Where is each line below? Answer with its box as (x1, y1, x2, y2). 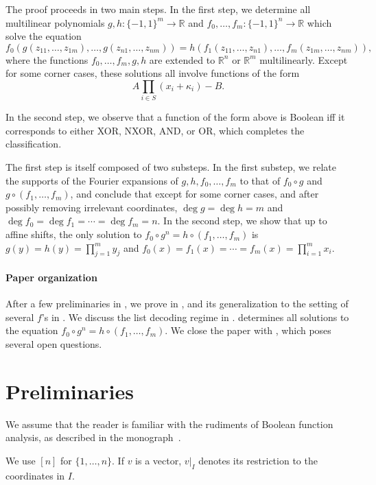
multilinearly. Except (259, 52, 348, 67)
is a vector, (135, 453, 182, 467)
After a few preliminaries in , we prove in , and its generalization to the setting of (5, 296, 349, 311)
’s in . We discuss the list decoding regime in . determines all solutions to (41, 309, 349, 324)
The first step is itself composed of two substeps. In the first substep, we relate (5, 160, 336, 174)
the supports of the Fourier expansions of (5, 173, 178, 187)
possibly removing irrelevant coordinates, (5, 200, 178, 214)
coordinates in (5, 468, 65, 482)
